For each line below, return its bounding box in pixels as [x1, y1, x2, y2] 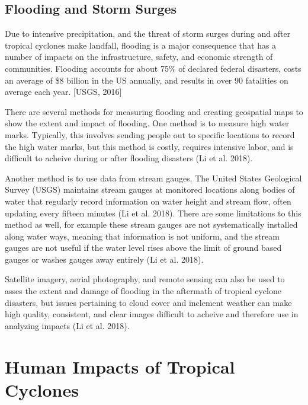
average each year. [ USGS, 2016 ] [5, 85, 122, 98]
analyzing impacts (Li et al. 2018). [5, 319, 130, 331]
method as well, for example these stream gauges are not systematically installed [5, 218, 298, 231]
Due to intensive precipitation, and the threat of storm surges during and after [5, 27, 291, 40]
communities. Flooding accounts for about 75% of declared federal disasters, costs [5, 62, 301, 74]
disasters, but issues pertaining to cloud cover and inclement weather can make [5, 296, 292, 308]
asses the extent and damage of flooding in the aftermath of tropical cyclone [5, 285, 281, 297]
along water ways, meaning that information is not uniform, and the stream [5, 229, 280, 242]
